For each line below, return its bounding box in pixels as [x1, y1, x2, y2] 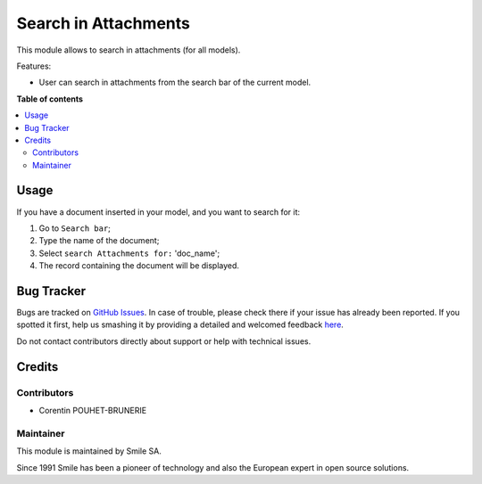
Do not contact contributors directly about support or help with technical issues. [16, 335, 312, 347]
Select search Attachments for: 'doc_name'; [38, 248, 220, 258]
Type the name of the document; [38, 235, 160, 246]
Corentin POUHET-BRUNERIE [38, 405, 147, 415]
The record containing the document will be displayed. [38, 260, 240, 271]
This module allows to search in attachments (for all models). [16, 45, 241, 55]
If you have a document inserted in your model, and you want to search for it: [16, 206, 301, 217]
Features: [16, 61, 52, 71]
